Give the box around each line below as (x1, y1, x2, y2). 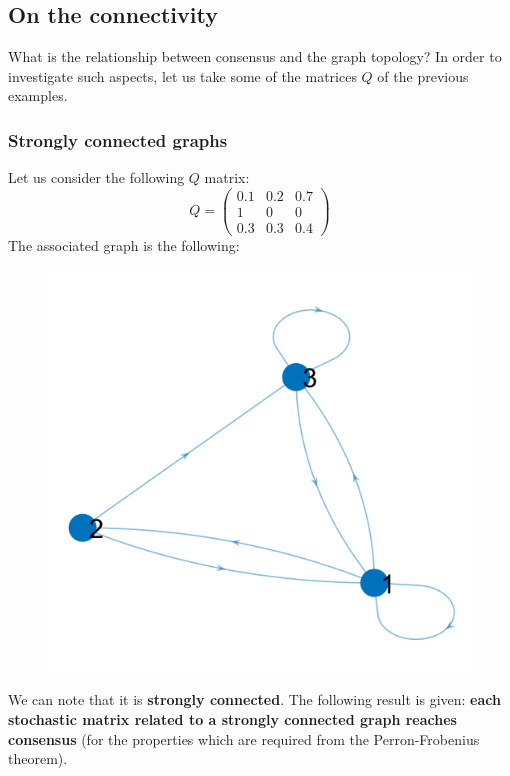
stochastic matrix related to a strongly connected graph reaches (8, 709, 457, 730)
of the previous (377, 65, 469, 86)
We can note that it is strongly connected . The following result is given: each (8, 689, 501, 710)
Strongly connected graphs (8, 127, 228, 152)
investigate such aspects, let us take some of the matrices (8, 65, 357, 86)
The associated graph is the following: (8, 234, 240, 255)
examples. (8, 85, 68, 106)
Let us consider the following (8, 167, 185, 188)
